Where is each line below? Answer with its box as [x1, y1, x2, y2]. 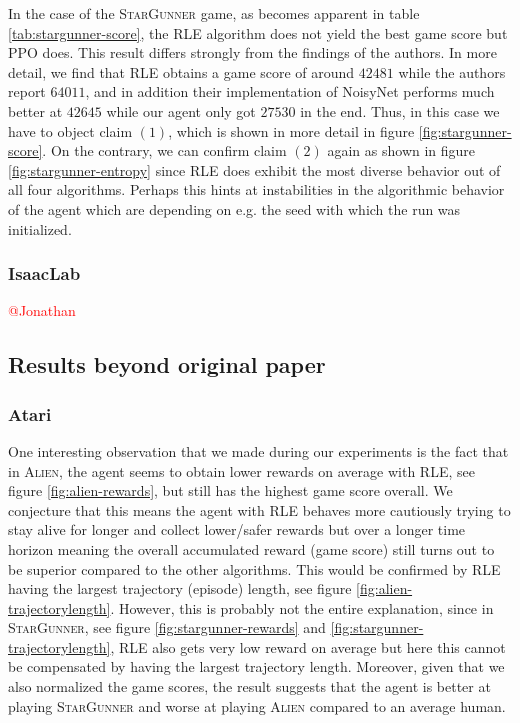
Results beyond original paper [8, 349, 326, 380]
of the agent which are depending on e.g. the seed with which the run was [8, 198, 461, 219]
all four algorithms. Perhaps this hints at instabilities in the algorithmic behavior [8, 179, 505, 200]
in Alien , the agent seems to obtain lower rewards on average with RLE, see [8, 460, 475, 481]
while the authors [398, 61, 506, 82]
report [8, 81, 46, 102]
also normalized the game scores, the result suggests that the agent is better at [8, 676, 491, 697]
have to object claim [8, 120, 133, 141]
